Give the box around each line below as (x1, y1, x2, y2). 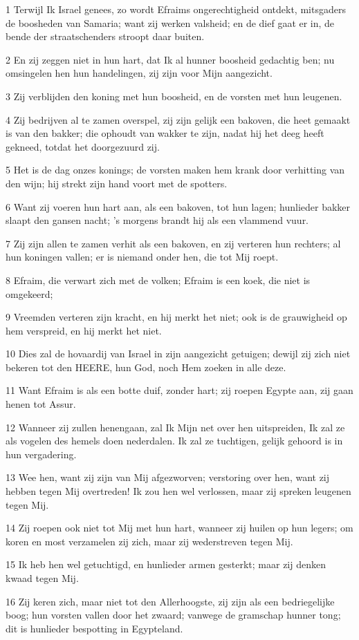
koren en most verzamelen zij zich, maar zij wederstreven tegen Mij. (6, 534, 293, 548)
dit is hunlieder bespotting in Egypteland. (6, 621, 183, 635)
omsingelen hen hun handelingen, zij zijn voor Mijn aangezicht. (6, 66, 273, 80)
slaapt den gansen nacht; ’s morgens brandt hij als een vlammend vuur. (6, 213, 309, 227)
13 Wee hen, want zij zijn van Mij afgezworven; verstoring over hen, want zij (6, 470, 330, 484)
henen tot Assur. (6, 397, 76, 411)
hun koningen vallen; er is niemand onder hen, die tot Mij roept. (6, 250, 279, 264)
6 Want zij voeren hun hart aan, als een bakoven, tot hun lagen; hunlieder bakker (6, 199, 351, 214)
